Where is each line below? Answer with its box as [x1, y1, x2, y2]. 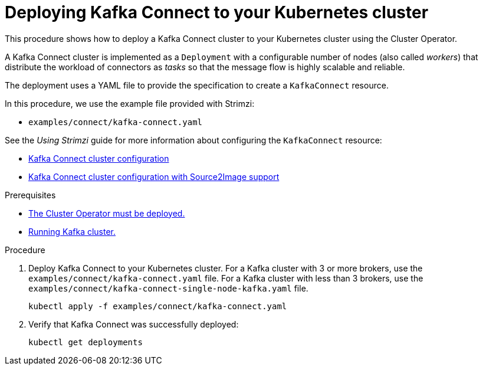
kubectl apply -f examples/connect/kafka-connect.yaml [28, 301, 287, 311]
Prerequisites [5, 189, 56, 200]
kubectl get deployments [28, 337, 143, 347]
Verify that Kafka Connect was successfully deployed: [28, 319, 239, 329]
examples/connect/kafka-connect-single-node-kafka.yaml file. [28, 283, 308, 293]
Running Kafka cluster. [28, 226, 116, 237]
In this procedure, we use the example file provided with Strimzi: [5, 98, 255, 109]
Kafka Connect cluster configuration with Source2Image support [28, 171, 280, 182]
